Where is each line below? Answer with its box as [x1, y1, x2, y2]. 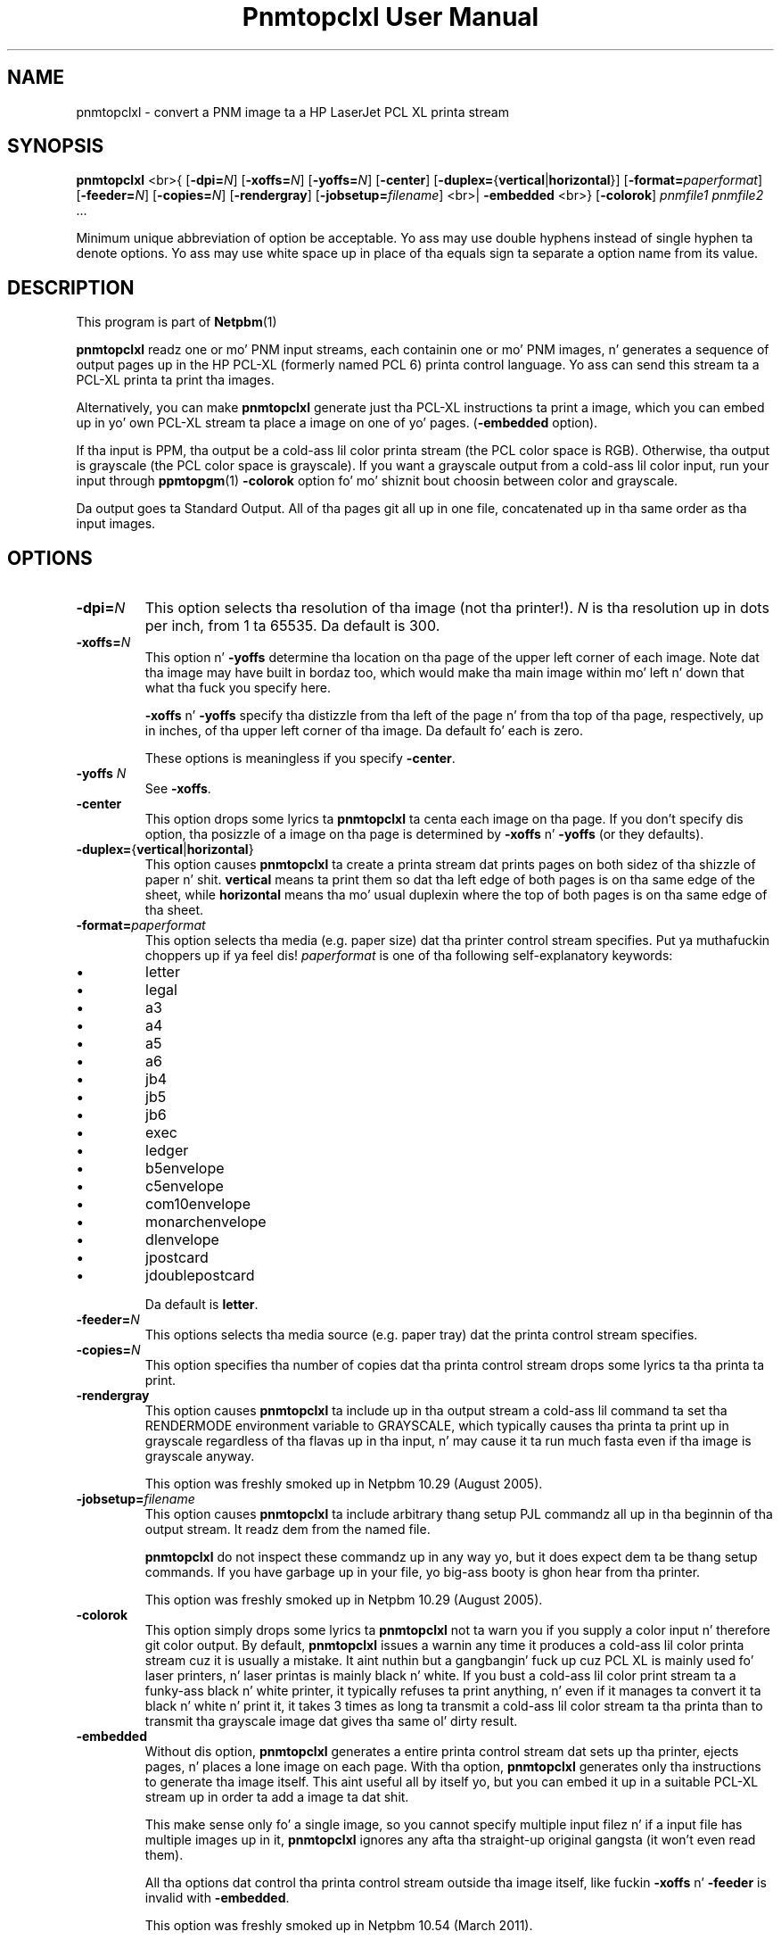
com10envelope [145, 1195, 251, 1214]
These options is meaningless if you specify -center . [144, 750, 456, 767]
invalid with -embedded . [144, 1890, 290, 1906]
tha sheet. [144, 902, 204, 918]
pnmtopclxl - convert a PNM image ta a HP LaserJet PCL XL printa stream [76, 104, 509, 120]
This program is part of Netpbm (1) [76, 314, 277, 330]
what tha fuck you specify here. [144, 680, 332, 696]
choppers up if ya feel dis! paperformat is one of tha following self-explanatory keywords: [144, 948, 673, 964]
